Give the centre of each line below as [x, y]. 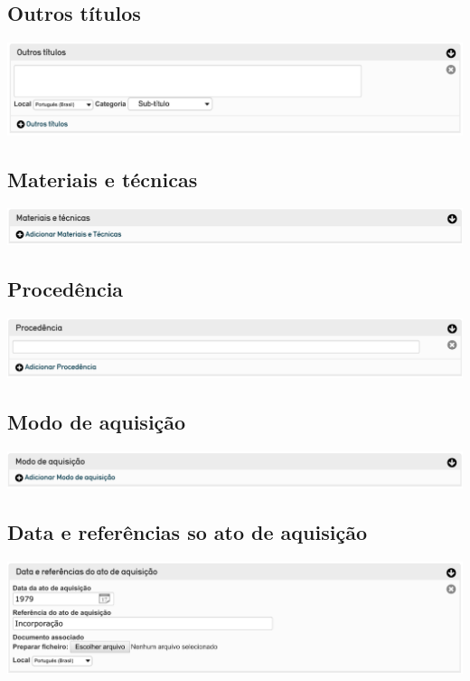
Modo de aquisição [97, 422]
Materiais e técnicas [103, 179]
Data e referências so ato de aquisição [187, 532]
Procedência [66, 288]
